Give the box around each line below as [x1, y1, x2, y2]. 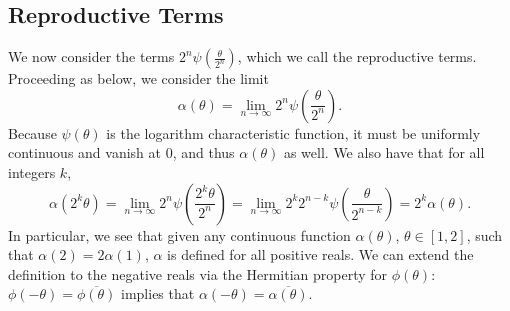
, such [466, 224, 503, 245]
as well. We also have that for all [283, 142, 485, 163]
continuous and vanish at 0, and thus [8, 142, 235, 163]
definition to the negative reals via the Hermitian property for [8, 263, 388, 284]
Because [8, 122, 57, 143]
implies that [121, 283, 195, 304]
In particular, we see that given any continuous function [8, 224, 351, 245]
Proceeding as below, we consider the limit [8, 68, 269, 89]
